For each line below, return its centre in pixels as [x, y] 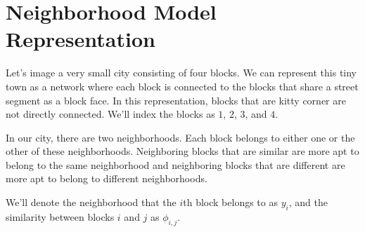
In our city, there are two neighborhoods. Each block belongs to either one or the [180, 137]
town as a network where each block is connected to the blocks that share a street [182, 86]
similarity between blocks [60, 216]
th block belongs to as [230, 202]
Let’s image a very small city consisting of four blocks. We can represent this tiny [181, 73]
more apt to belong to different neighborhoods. [107, 178]
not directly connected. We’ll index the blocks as [110, 114]
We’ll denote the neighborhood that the [91, 202]
